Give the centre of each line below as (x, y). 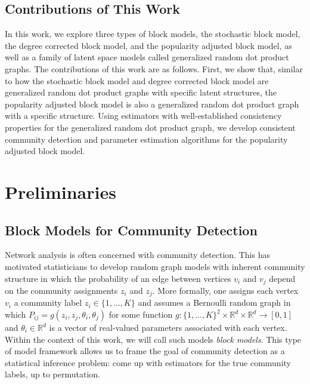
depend (282, 278)
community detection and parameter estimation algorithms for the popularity (146, 139)
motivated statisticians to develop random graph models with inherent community (155, 266)
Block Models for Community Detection (131, 230)
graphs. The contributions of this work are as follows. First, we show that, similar (154, 68)
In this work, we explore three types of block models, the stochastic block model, (153, 34)
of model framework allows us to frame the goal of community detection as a (145, 351)
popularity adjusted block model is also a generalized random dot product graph (152, 104)
